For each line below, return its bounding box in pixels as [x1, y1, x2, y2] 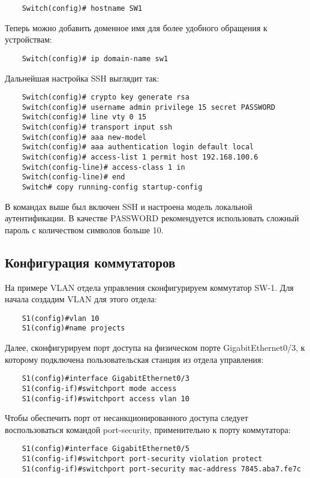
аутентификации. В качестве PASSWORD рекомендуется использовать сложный [5, 212, 299, 224]
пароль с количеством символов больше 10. [5, 223, 164, 236]
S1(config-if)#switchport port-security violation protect [22, 455, 263, 464]
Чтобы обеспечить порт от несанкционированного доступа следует [5, 411, 248, 424]
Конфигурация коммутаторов [5, 252, 176, 271]
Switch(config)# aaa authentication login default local [22, 143, 254, 152]
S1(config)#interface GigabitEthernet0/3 [22, 374, 189, 383]
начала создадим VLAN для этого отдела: [5, 293, 157, 305]
